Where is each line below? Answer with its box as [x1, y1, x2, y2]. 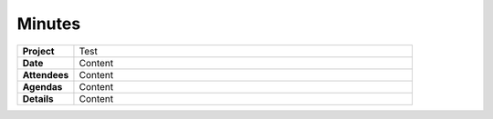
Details [22, 92, 54, 104]
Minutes [16, 14, 81, 34]
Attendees [22, 68, 69, 81]
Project [22, 45, 55, 57]
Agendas [22, 80, 63, 93]
